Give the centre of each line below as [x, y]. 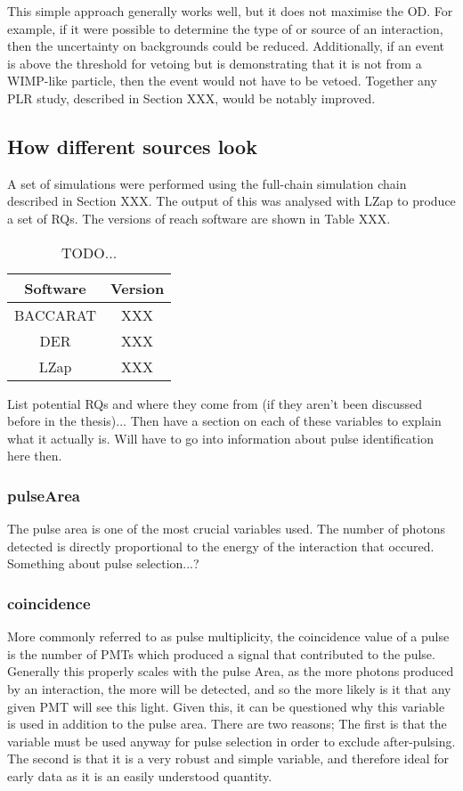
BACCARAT [55, 314]
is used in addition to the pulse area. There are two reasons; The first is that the [227, 724]
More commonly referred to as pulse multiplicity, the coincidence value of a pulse [228, 636]
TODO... [89, 252]
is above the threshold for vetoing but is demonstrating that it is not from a [215, 63]
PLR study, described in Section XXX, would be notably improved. [191, 98]
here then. [35, 456]
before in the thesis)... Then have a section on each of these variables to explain [224, 421]
